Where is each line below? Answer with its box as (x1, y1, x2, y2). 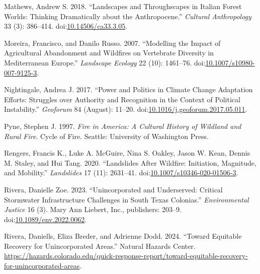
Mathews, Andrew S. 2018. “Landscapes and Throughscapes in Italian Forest (4, 1, 242, 11)
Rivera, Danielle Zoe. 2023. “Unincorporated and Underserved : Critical (4, 184, 223, 194)
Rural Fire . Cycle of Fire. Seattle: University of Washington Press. (4, 130, 209, 141)
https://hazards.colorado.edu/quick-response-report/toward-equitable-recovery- (4, 250, 248, 261)
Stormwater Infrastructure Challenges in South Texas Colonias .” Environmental (4, 194, 249, 204)
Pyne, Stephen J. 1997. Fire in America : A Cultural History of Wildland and (4, 120, 241, 131)
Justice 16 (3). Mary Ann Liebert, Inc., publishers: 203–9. (4, 204, 182, 215)
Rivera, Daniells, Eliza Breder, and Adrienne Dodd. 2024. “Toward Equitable (4, 231, 242, 241)
